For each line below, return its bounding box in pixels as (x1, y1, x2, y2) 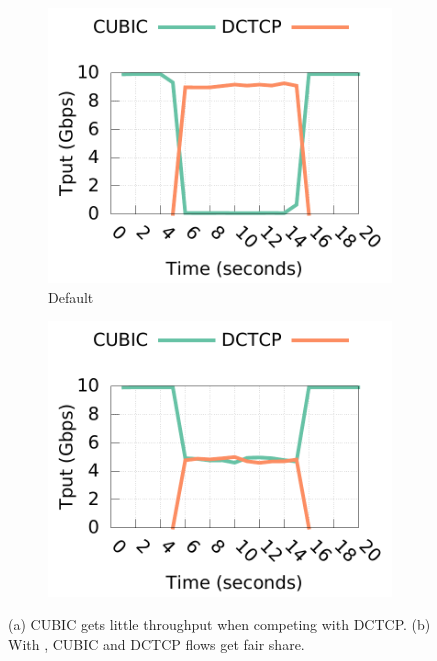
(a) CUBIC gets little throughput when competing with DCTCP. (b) (8, 614, 431, 635)
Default (48, 286, 94, 307)
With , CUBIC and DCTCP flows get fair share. (8, 633, 305, 654)
